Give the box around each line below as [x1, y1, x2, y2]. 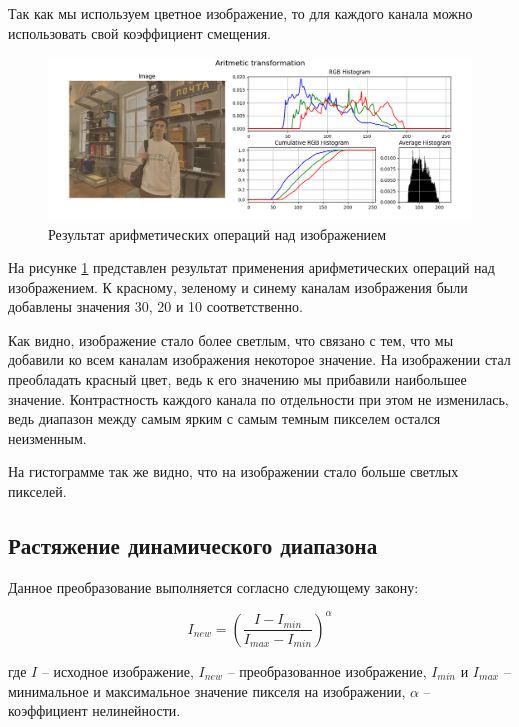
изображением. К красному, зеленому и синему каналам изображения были [8, 276, 468, 297]
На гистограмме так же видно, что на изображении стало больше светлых [8, 461, 459, 482]
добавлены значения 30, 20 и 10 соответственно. [8, 296, 303, 317]
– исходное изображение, [41, 660, 194, 681]
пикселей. [8, 481, 67, 502]
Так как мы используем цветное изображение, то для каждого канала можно [8, 3, 473, 23]
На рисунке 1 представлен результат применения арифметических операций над [8, 257, 495, 278]
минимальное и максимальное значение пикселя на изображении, [8, 680, 406, 701]
